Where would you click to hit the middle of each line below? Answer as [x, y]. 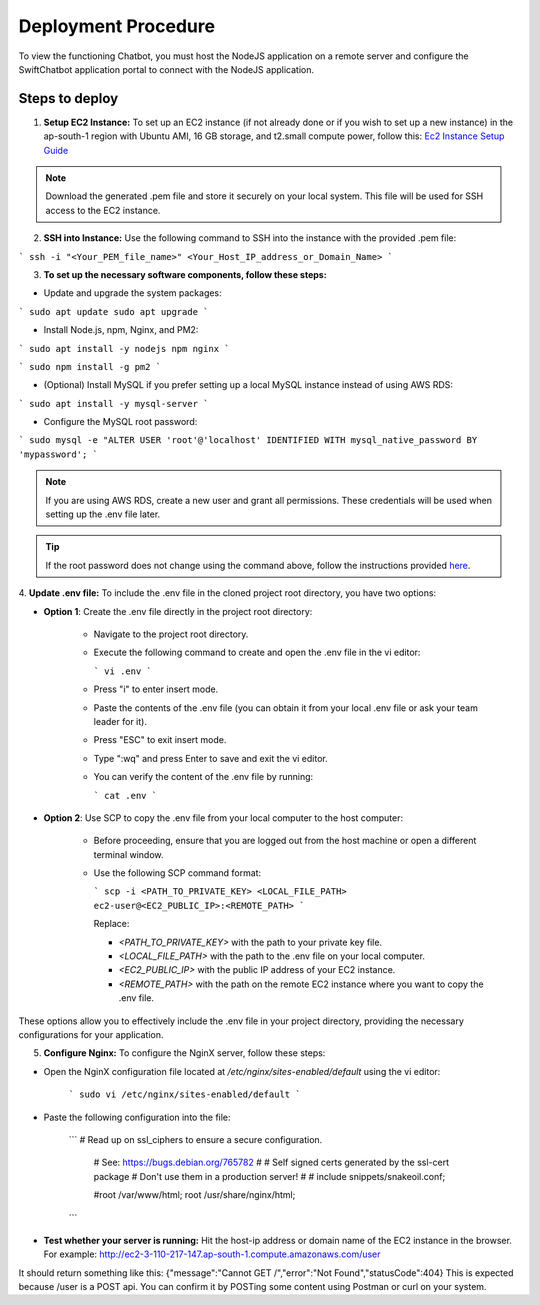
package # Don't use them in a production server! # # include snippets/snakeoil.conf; [269, 1176]
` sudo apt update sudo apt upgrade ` [113, 311]
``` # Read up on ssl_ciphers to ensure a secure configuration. [195, 1139]
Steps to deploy [68, 98]
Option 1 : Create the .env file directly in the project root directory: [178, 611]
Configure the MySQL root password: [120, 422]
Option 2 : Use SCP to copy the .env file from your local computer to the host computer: [223, 817]
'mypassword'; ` [58, 454]
